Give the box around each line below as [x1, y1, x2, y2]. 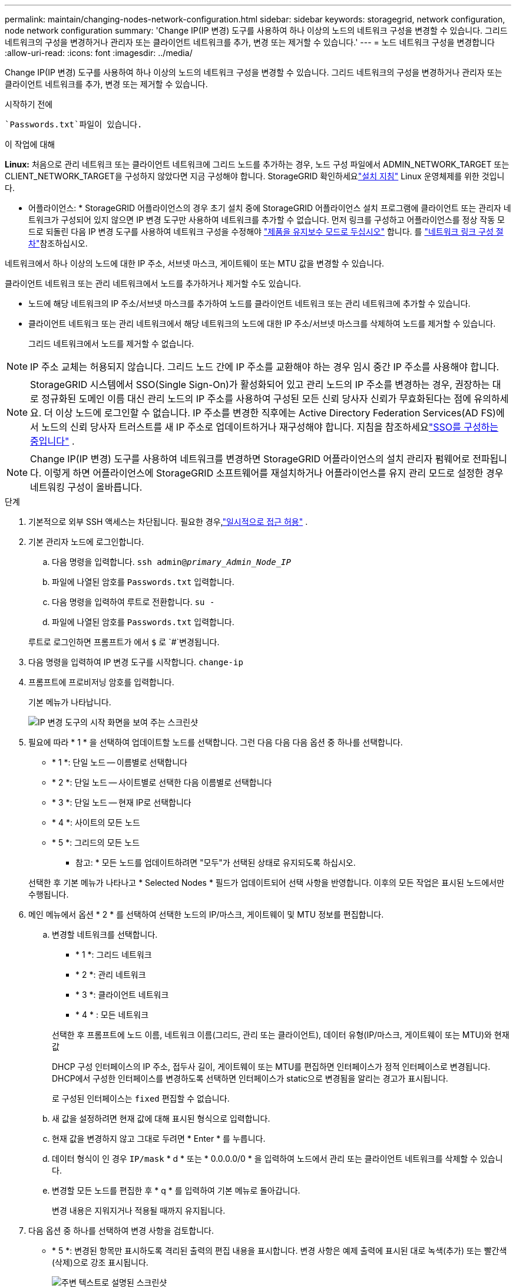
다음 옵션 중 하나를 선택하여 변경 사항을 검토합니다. [28, 1225, 214, 1236]
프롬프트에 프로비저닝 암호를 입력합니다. [28, 677, 174, 687]
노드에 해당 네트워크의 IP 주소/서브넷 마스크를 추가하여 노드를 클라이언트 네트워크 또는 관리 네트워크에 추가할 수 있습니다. [28, 298, 471, 308]
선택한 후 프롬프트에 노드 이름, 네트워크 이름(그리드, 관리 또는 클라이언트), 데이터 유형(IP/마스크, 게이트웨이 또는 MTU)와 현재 [52, 1030, 510, 1040]
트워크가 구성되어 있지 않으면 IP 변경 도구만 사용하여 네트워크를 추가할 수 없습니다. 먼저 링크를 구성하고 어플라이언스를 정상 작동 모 [28, 215, 505, 225]
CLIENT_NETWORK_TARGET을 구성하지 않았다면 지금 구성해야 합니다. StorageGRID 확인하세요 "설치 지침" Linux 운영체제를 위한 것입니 [5, 171, 505, 181]
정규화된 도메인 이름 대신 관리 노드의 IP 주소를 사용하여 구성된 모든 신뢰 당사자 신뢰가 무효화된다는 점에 [41, 393, 471, 405]
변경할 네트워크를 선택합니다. [52, 929, 158, 939]
